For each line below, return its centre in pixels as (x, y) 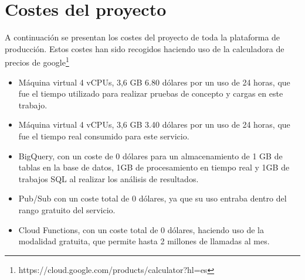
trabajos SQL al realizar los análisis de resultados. (109, 178)
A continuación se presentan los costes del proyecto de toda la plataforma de (143, 37)
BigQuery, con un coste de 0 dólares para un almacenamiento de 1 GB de (150, 156)
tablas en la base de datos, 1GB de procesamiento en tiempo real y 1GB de (154, 167)
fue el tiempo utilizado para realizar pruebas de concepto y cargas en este (151, 93)
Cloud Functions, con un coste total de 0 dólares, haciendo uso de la (141, 229)
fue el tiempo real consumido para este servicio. (104, 136)
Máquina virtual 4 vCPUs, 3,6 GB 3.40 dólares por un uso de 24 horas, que (154, 124)
